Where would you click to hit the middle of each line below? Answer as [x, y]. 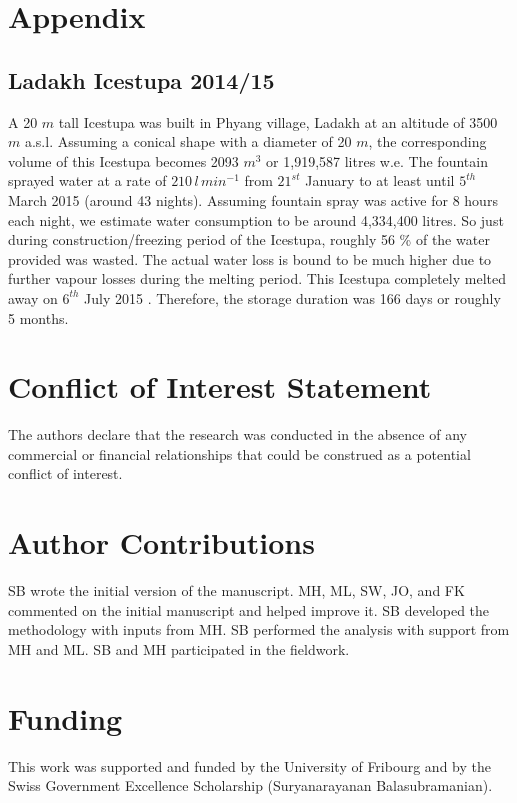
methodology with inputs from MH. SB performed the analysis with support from [259, 629]
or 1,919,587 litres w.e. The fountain [377, 160]
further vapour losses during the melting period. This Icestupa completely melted [257, 278]
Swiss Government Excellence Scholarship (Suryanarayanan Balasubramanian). [250, 785]
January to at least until [380, 180]
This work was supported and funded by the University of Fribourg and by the [249, 765]
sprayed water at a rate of [87, 180]
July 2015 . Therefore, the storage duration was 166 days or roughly [292, 297]
